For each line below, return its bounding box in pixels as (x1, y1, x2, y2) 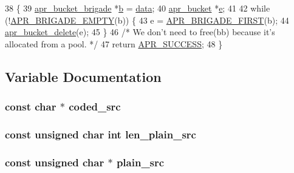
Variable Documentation (5, 67, 162, 86)
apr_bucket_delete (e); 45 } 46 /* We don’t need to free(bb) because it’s (5, 25, 275, 38)
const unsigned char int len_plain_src (5, 126, 196, 141)
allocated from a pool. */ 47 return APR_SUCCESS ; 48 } (5, 37, 223, 50)
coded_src (69, 99, 121, 114)
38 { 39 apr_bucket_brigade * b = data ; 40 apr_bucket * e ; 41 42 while (5, 2, 270, 14)
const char (5, 99, 56, 114)
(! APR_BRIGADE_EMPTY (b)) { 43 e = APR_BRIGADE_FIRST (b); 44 (5, 13, 289, 26)
